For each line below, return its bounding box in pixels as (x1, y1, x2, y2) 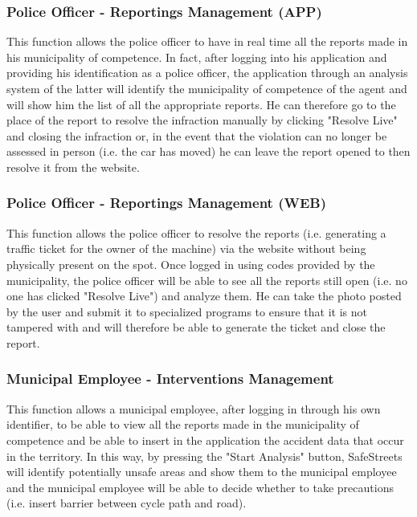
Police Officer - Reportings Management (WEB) (6, 193, 326, 213)
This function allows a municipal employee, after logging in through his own (6, 400, 381, 417)
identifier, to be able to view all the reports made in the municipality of (6, 416, 359, 433)
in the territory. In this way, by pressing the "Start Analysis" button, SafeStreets (6, 447, 403, 464)
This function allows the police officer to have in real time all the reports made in (6, 33, 408, 50)
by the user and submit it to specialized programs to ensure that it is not (6, 303, 367, 320)
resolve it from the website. (6, 158, 140, 175)
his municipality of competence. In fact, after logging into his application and (6, 48, 387, 65)
